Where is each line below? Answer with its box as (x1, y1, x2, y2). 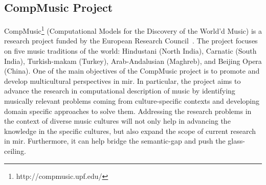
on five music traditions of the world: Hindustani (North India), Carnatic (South (4, 45, 257, 56)
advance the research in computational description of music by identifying (4, 85, 235, 96)
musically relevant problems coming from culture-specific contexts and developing (4, 96, 259, 106)
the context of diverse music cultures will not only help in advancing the (4, 115, 231, 126)
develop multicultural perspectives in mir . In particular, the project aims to (4, 75, 241, 86)
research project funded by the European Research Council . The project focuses (4, 35, 258, 46)
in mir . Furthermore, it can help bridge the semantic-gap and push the (4, 135, 226, 146)
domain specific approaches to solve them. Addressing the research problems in (4, 105, 252, 116)
